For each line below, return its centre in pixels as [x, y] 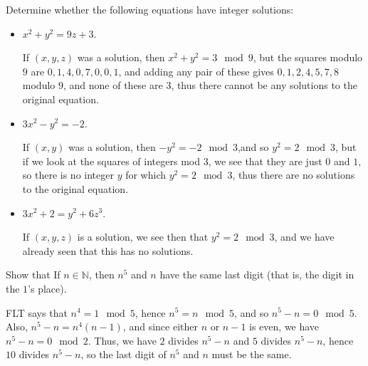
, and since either [160, 326]
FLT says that [37, 312]
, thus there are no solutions [294, 175]
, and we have [304, 237]
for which [146, 175]
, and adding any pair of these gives [196, 71]
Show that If [33, 274]
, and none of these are [113, 85]
